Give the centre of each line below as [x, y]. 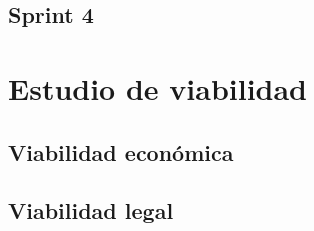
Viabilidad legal [91, 210]
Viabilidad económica [121, 151]
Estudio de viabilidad [158, 87]
